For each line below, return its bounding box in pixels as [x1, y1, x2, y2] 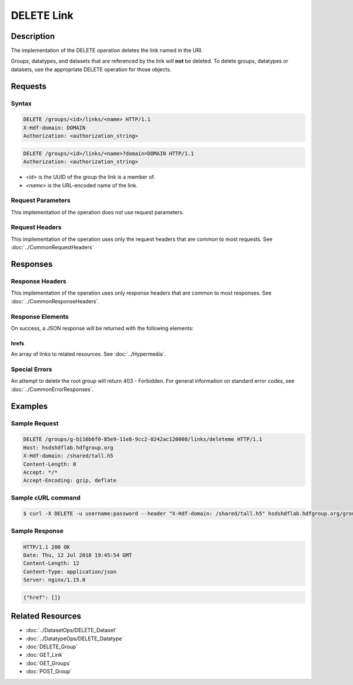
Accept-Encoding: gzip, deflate [23, 477, 117, 484]
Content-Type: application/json [23, 568, 117, 575]
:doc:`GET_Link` [25, 651, 64, 658]
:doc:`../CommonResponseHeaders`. [11, 297, 100, 305]
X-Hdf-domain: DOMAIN [23, 124, 86, 131]
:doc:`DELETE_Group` [25, 643, 78, 650]
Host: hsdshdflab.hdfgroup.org [23, 444, 114, 451]
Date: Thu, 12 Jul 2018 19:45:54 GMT [23, 552, 132, 558]
